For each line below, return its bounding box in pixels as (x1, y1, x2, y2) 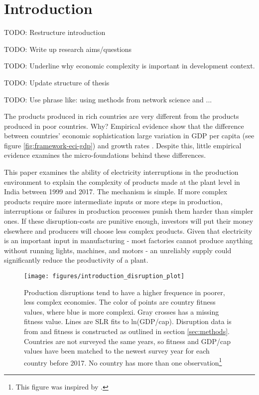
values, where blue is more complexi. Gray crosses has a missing (24, 306, 219, 317)
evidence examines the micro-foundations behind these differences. (4, 150, 206, 160)
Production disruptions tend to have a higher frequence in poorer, (24, 287, 225, 297)
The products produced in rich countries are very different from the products (4, 111, 239, 121)
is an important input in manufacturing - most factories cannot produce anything (4, 235, 253, 246)
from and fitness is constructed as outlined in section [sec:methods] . (24, 326, 230, 337)
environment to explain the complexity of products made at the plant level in (4, 176, 240, 187)
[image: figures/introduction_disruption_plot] (24, 273, 185, 280)
